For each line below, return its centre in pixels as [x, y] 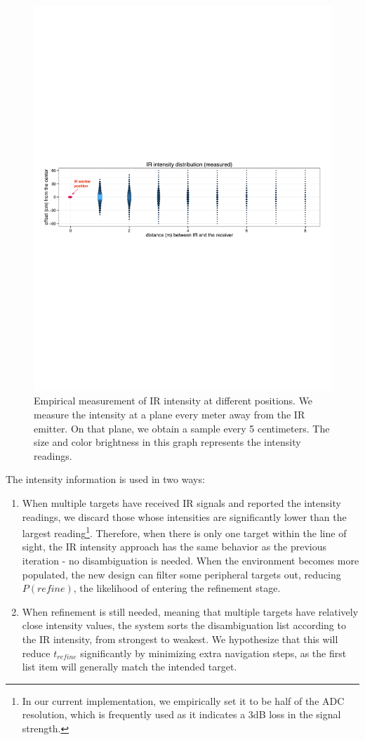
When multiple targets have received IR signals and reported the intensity [181, 503]
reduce [36, 653]
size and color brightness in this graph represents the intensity [167, 442]
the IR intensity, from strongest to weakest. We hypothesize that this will [180, 639]
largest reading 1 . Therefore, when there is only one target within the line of [184, 532]
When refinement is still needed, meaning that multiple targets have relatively [190, 611]
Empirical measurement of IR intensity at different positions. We [173, 401]
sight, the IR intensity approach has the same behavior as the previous [174, 547]
